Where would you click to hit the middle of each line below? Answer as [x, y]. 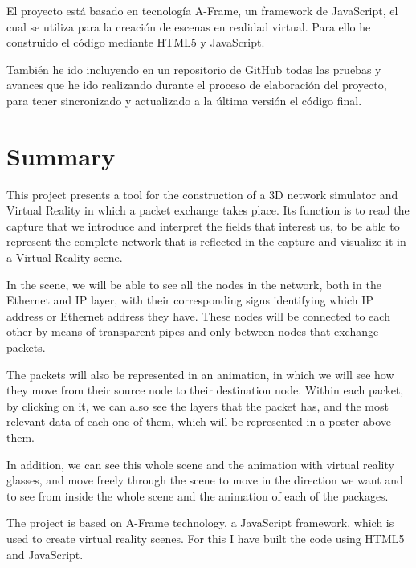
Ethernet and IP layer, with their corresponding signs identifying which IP [190, 300]
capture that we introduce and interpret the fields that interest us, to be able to [203, 225]
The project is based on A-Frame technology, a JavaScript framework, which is [200, 523]
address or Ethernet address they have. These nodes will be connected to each [198, 315]
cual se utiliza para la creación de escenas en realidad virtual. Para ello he [189, 26]
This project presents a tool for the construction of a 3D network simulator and [202, 194]
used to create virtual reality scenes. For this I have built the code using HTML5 [206, 538]
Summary [61, 155]
